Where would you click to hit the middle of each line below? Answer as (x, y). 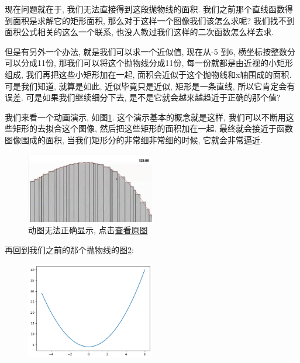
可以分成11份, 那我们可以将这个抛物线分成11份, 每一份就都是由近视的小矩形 (149, 63)
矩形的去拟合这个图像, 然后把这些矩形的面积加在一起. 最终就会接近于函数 (153, 128)
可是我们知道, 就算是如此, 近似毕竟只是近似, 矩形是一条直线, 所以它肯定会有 (150, 86)
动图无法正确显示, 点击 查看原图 (88, 230)
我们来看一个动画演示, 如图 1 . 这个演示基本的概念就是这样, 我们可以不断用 (145, 117)
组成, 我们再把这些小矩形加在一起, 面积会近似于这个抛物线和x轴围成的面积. (148, 74)
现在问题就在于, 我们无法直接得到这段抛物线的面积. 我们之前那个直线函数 (145, 9)
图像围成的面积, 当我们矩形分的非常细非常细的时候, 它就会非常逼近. (134, 139)
